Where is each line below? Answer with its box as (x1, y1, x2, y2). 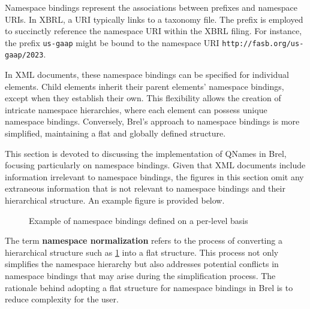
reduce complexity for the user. (5, 293, 119, 305)
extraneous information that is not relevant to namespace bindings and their (5, 182, 285, 195)
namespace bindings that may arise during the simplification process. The (5, 269, 276, 281)
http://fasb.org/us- (222, 39, 304, 48)
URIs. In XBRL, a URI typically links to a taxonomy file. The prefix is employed (5, 13, 303, 25)
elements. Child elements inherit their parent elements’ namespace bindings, (5, 80, 284, 92)
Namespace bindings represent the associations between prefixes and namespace (5, 1, 297, 13)
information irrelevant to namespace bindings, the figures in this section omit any (5, 170, 304, 183)
